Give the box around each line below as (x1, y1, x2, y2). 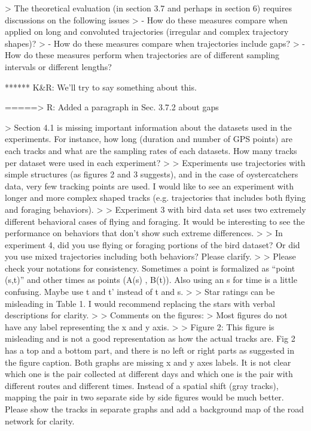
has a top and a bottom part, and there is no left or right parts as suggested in (5, 344, 295, 357)
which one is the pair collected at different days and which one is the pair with (5, 367, 293, 380)
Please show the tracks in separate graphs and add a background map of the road (5, 403, 304, 415)
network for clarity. (5, 414, 75, 427)
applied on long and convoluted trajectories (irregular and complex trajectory (5, 25, 289, 38)
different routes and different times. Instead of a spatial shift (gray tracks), (5, 379, 279, 391)
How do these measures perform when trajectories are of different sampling (5, 49, 280, 61)
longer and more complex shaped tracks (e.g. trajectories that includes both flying (5, 191, 306, 204)
